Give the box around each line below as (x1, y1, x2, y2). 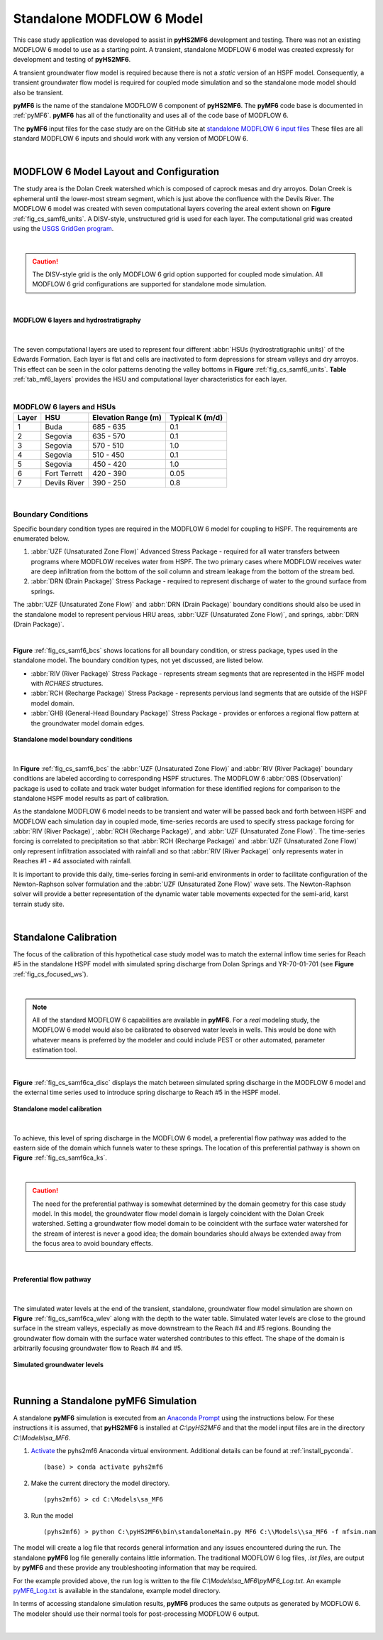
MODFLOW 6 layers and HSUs (13, 402, 116, 412)
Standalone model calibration (13, 1104, 102, 1113)
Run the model (30, 1511, 74, 1520)
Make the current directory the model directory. (30, 1479, 170, 1487)
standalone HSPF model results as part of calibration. (13, 794, 170, 802)
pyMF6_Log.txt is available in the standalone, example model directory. (13, 1586, 221, 1595)
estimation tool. (32, 1045, 77, 1054)
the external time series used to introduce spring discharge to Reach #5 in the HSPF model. (13, 1088, 280, 1097)
